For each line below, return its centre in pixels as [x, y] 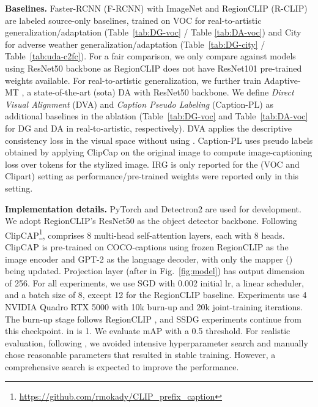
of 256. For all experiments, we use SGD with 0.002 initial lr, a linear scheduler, [154, 282]
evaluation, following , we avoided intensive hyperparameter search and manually [157, 342]
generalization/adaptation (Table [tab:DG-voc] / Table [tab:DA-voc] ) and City [153, 32]
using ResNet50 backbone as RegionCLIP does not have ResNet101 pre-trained [153, 68]
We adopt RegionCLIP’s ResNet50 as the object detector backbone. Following [151, 221]
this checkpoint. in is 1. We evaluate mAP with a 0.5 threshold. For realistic [148, 331]
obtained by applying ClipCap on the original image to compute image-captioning [159, 152]
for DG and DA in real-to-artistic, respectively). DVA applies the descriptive [149, 128]
